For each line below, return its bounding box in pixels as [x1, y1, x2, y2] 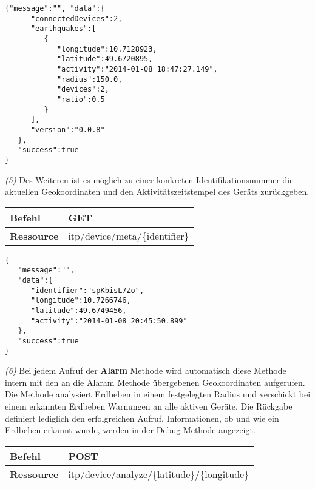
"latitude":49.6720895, [56, 55, 153, 64]
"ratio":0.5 [56, 95, 105, 104]
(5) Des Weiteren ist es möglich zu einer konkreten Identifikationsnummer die [5, 173, 294, 186]
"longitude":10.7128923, [56, 44, 157, 53]
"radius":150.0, [56, 75, 123, 84]
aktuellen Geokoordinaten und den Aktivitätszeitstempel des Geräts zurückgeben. [5, 185, 310, 198]
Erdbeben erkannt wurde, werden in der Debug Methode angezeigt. [5, 423, 256, 436]
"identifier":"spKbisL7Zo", [30, 286, 144, 295]
